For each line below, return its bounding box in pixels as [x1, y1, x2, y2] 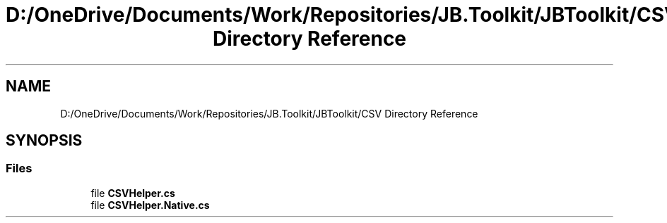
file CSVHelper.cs [90, 186, 175, 199]
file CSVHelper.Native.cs [90, 198, 210, 211]
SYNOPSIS [6, 132, 83, 150]
